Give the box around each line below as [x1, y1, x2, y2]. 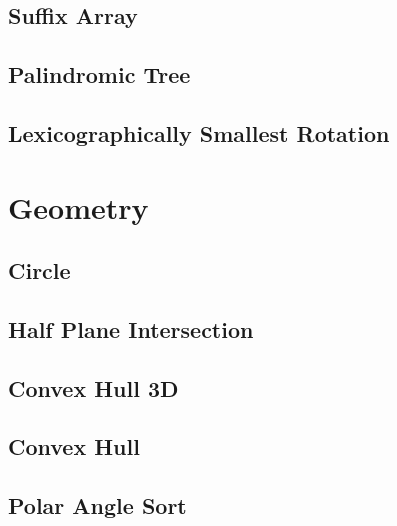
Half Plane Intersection [8, 313, 254, 344]
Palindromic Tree [8, 59, 191, 90]
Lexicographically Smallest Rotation [8, 117, 390, 148]
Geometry [8, 186, 149, 227]
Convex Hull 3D [8, 372, 179, 403]
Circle [8, 255, 71, 286]
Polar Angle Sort [8, 490, 187, 521]
